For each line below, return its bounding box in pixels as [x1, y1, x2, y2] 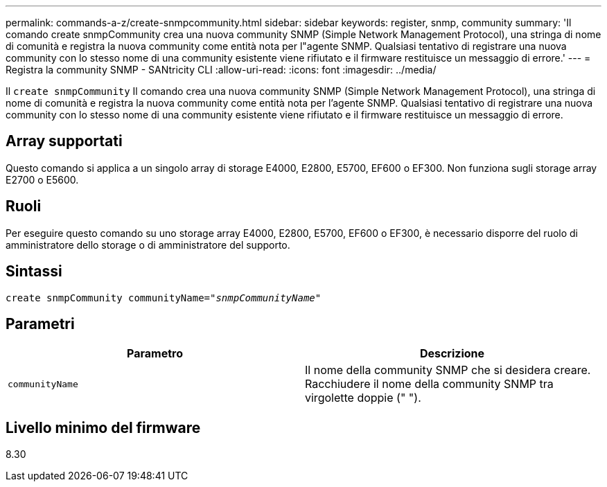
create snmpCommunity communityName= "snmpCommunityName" [6, 292, 322, 303]
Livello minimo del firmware [6, 418, 201, 436]
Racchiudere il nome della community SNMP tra [305, 377, 554, 391]
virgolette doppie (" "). [305, 391, 421, 405]
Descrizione [419, 346, 485, 361]
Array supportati [6, 132, 123, 150]
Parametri [6, 315, 75, 333]
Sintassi [6, 263, 62, 281]
